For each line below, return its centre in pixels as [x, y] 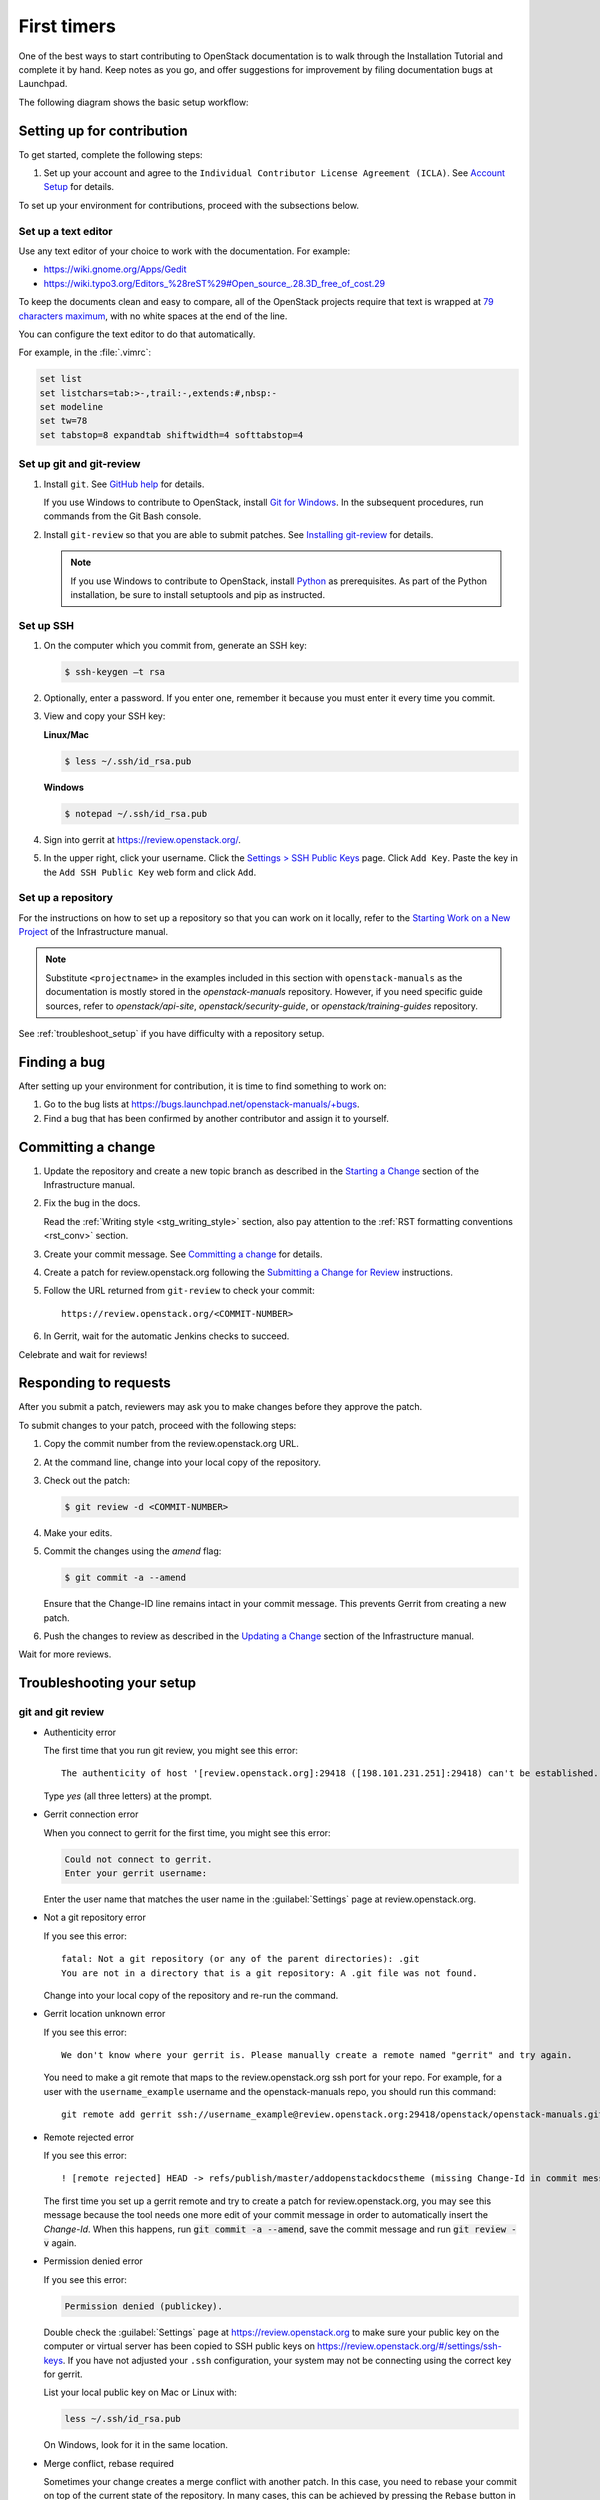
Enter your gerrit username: [136, 1873]
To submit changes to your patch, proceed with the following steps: [157, 1425]
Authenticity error [80, 1732]
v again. [60, 2242]
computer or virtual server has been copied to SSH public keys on [179, 2346]
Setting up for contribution [103, 130]
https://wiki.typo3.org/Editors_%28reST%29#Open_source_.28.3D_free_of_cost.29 [214, 283]
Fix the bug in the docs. [92, 1203]
